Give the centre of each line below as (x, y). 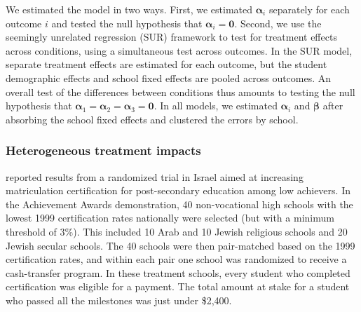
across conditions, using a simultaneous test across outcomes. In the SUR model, (179, 50)
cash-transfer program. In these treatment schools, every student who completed (178, 272)
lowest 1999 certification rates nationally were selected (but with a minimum (170, 218)
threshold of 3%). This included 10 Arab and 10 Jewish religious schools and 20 (177, 231)
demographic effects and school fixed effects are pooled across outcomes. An (169, 77)
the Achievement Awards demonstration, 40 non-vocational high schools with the (179, 204)
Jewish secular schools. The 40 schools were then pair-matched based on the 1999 (180, 245)
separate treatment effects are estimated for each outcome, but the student (166, 64)
